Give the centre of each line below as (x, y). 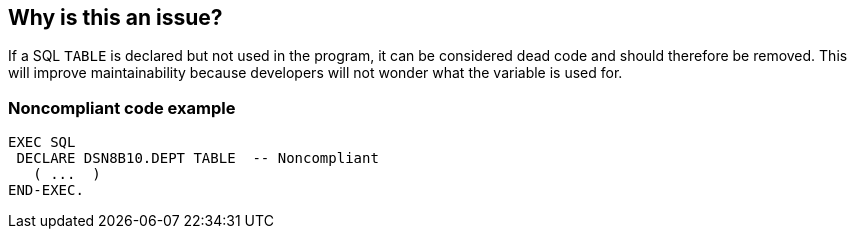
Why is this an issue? (115, 17)
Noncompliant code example (122, 107)
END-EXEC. (46, 190)
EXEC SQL (42, 142)
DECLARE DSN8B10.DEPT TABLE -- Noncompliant (197, 158)
